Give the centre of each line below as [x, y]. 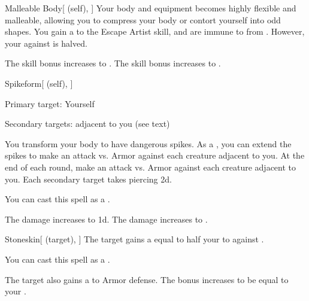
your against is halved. [46, 43]
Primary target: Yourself [50, 103]
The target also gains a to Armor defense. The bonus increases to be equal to [147, 279]
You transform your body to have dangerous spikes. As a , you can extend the [148, 143]
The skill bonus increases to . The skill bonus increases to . [113, 63]
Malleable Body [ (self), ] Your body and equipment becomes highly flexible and [151, 8]
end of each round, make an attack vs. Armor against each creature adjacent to [151, 167]
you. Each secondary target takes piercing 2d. [88, 179]
